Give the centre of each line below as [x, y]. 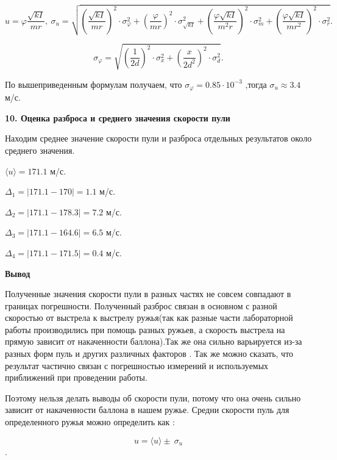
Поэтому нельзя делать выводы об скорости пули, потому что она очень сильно [153, 397]
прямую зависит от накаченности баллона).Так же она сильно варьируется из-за [154, 341]
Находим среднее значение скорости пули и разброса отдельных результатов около [158, 138]
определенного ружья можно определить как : [90, 422]
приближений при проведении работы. [76, 377]
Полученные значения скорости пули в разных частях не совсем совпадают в [148, 294]
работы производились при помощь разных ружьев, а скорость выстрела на [145, 329]
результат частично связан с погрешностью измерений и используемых [137, 365]
